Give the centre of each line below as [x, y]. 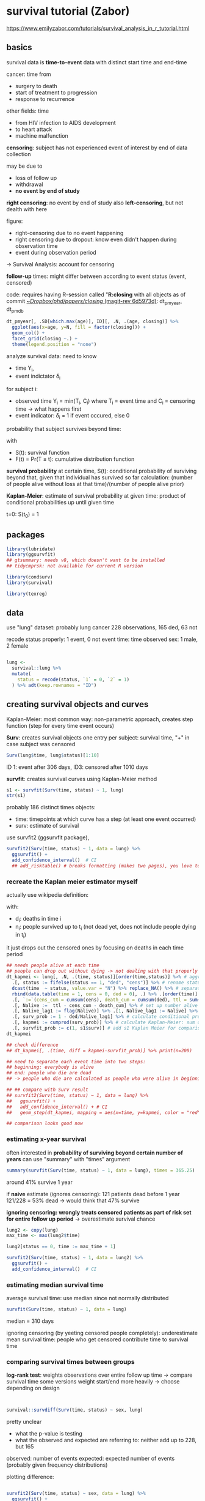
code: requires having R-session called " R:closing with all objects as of [96, 294]
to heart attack [34, 129]
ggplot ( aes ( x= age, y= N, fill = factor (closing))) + [79, 328]
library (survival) [30, 583]
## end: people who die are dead [49, 1073]
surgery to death [36, 86]
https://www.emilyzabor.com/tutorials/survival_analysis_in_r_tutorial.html [98, 28]
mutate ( [22, 674]
